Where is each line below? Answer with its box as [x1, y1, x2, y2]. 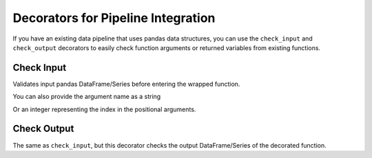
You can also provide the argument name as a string [12, 93, 161, 101]
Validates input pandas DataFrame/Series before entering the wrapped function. [12, 80, 240, 88]
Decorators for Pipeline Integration [12, 10, 216, 25]
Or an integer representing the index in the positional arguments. [12, 105, 196, 113]
